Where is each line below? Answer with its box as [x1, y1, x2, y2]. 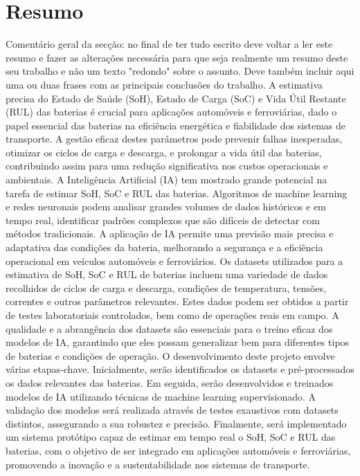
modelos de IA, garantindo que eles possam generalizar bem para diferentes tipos [6, 335, 350, 349]
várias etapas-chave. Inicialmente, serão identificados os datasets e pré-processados [6, 362, 354, 376]
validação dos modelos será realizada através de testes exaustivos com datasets [6, 403, 339, 417]
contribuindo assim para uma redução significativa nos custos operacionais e [6, 158, 328, 173]
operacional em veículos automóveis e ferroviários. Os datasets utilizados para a [6, 253, 343, 268]
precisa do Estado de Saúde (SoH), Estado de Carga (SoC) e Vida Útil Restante [6, 91, 346, 105]
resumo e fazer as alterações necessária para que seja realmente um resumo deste [6, 50, 348, 64]
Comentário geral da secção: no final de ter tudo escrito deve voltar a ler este [6, 37, 333, 51]
